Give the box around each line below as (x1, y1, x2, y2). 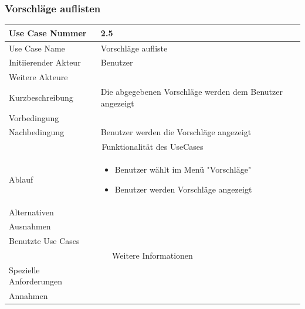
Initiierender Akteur (9, 56, 81, 68)
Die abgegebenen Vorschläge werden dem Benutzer (100, 85, 283, 98)
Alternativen (9, 205, 54, 218)
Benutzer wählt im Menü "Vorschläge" (114, 163, 252, 176)
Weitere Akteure (9, 71, 68, 83)
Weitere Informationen (112, 249, 193, 262)
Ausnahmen (9, 220, 51, 232)
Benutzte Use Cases (9, 235, 80, 247)
